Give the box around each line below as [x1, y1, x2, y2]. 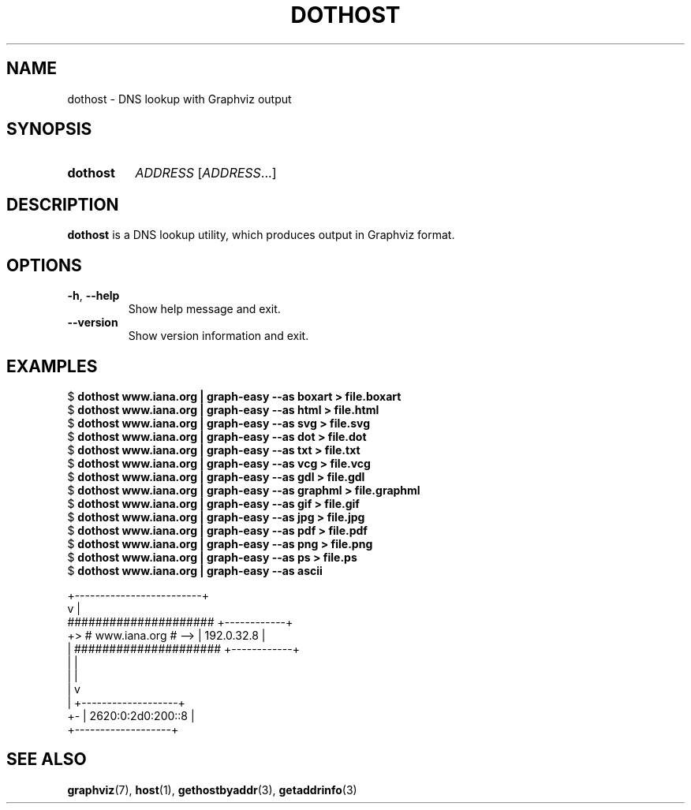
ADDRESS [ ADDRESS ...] [135, 165, 277, 181]
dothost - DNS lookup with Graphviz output [67, 91, 292, 106]
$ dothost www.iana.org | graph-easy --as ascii [67, 563, 323, 577]
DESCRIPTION [6, 194, 119, 215]
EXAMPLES [6, 356, 98, 376]
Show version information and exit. [128, 329, 309, 343]
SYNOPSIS [6, 119, 92, 140]
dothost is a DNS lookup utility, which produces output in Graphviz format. [67, 228, 455, 242]
